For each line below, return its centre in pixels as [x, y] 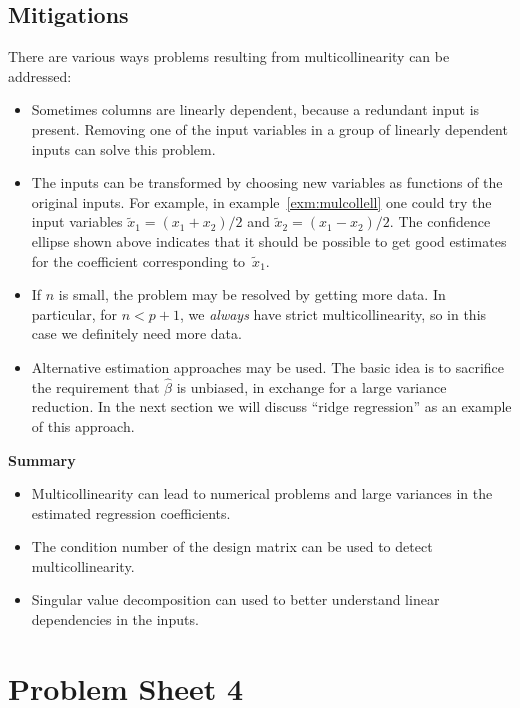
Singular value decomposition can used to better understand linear [235, 599]
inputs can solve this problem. [123, 148]
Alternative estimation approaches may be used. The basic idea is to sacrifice [268, 366]
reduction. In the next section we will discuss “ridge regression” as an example [271, 406]
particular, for [74, 313]
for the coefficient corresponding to [138, 260]
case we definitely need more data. [136, 333]
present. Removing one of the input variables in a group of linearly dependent [269, 128]
